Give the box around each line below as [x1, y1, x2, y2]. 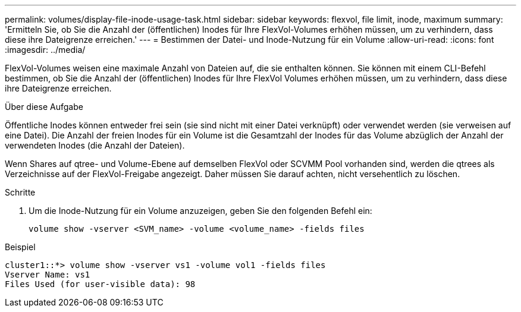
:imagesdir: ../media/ [5, 45, 86, 55]
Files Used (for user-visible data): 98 [5, 279, 196, 289]
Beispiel [5, 242, 36, 252]
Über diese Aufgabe [5, 102, 83, 112]
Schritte [5, 187, 36, 197]
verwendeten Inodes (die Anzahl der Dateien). [5, 140, 185, 150]
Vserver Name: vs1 [5, 270, 90, 279]
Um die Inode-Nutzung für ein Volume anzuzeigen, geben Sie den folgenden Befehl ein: [29, 206, 372, 216]
